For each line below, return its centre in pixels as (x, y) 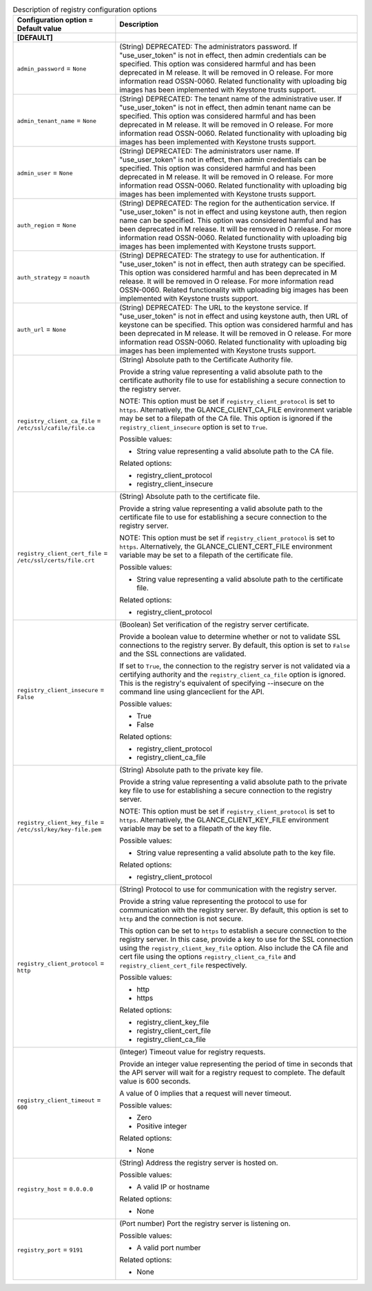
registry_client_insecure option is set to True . (194, 427)
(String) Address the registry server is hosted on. (199, 1163)
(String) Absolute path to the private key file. (191, 770)
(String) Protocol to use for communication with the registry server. (228, 889)
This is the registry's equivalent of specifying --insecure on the (222, 683)
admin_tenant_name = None (56, 121)
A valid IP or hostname (173, 1187)
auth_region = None (46, 225)
